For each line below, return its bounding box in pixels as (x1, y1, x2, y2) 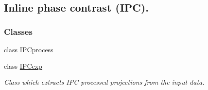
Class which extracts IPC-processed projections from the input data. (4, 77, 205, 87)
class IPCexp (4, 60, 42, 71)
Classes (4, 25, 33, 37)
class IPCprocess (4, 45, 53, 54)
